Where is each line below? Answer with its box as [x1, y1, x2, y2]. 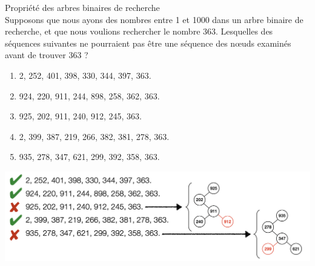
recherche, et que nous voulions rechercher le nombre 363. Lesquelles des [5, 25, 273, 38]
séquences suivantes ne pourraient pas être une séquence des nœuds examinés [5, 36, 291, 49]
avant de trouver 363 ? [5, 48, 88, 61]
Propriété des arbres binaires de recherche [5, 1, 160, 13]
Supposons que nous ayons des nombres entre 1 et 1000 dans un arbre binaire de [5, 13, 303, 25]
